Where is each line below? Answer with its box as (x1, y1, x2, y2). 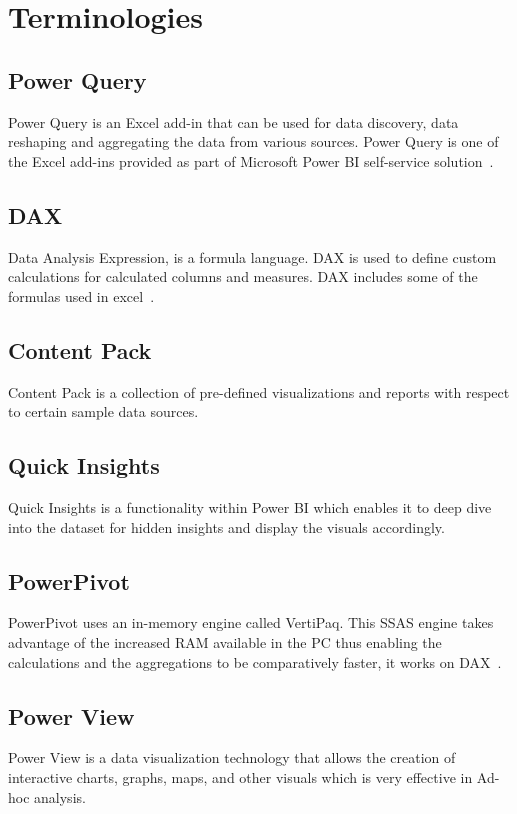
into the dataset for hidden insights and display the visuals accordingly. (8, 516, 445, 537)
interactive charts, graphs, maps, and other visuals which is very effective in (8, 766, 473, 787)
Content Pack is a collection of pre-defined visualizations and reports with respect (8, 381, 510, 402)
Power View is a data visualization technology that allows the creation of (8, 747, 456, 768)
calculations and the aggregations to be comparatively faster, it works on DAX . (8, 651, 502, 672)
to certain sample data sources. (8, 401, 199, 422)
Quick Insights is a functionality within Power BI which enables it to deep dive (8, 496, 492, 517)
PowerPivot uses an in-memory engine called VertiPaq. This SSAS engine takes (8, 612, 494, 633)
